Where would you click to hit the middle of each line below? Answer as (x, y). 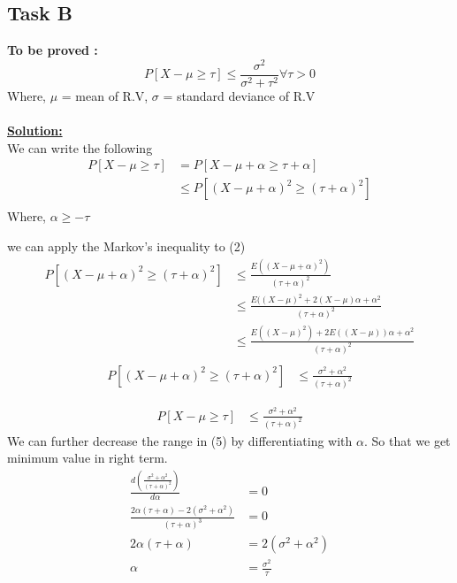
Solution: (35, 130)
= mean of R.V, (105, 95)
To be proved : (53, 50)
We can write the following (80, 147)
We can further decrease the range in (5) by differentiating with (180, 440)
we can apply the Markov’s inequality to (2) (126, 246)
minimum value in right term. (88, 458)
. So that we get (407, 440)
